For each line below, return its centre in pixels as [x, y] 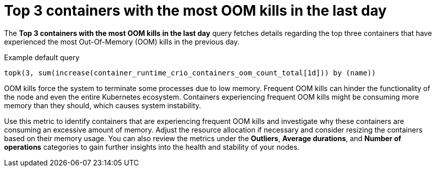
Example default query [42, 57]
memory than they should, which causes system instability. [103, 105]
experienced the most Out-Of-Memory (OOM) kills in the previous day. [122, 41]
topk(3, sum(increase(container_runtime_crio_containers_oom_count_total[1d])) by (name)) [190, 73]
